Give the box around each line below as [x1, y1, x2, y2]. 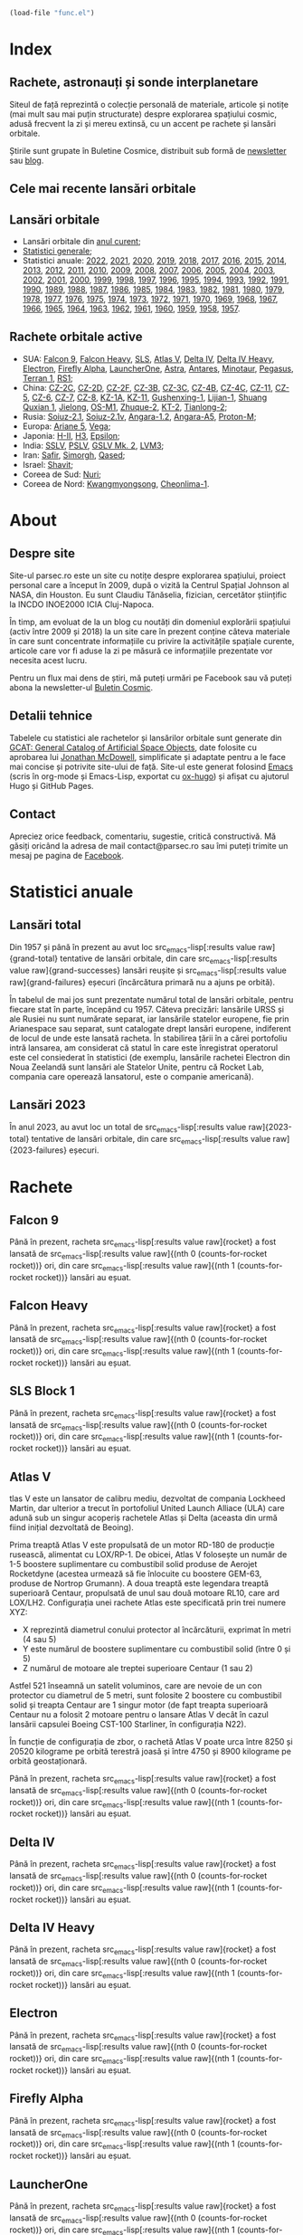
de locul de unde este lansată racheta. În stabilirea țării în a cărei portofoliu [9, 1032, 288, 1043]
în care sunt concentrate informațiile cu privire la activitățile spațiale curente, [9, 635, 295, 646]
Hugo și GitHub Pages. [9, 780, 94, 791]
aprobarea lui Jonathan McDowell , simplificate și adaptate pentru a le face [9, 751, 287, 762]
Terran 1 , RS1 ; [22, 372, 74, 384]
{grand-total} [9, 953, 59, 964]
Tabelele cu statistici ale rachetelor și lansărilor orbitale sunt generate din [9, 732, 282, 743]
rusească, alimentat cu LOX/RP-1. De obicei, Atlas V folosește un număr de [9, 1548, 288, 1560]
